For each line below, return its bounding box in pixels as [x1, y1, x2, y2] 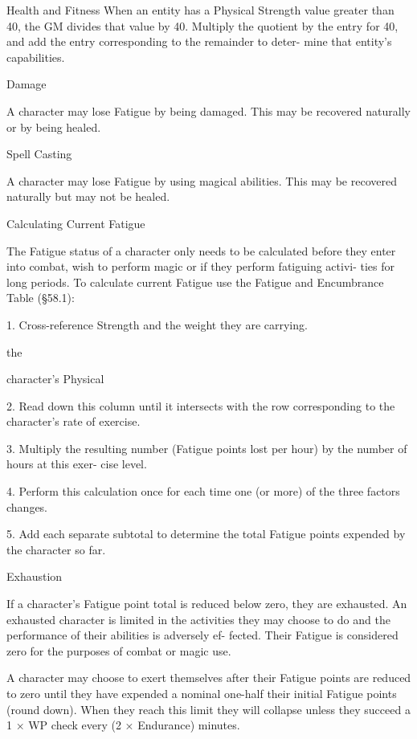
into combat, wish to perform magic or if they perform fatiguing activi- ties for [6, 258, 395, 275]
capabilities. [6, 48, 65, 65]
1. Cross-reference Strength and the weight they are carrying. [6, 316, 308, 333]
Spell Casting [6, 145, 72, 162]
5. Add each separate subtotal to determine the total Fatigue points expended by [6, 525, 406, 542]
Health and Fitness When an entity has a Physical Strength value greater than [6, 2, 395, 18]
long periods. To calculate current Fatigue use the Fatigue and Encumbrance [6, 273, 384, 290]
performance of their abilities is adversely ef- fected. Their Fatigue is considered [6, 627, 399, 643]
